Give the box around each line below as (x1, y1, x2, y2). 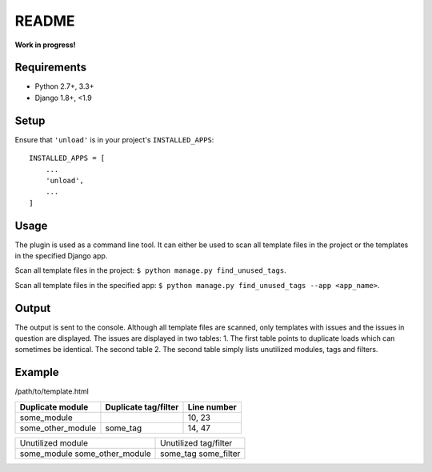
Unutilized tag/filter (160, 437, 233, 448)
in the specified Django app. (14, 251, 108, 260)
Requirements (14, 61, 87, 74)
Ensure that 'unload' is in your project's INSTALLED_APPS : (14, 134, 214, 144)
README (14, 12, 75, 30)
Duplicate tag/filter (105, 401, 179, 412)
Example (14, 366, 59, 379)
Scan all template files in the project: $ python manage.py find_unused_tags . (14, 266, 287, 275)
